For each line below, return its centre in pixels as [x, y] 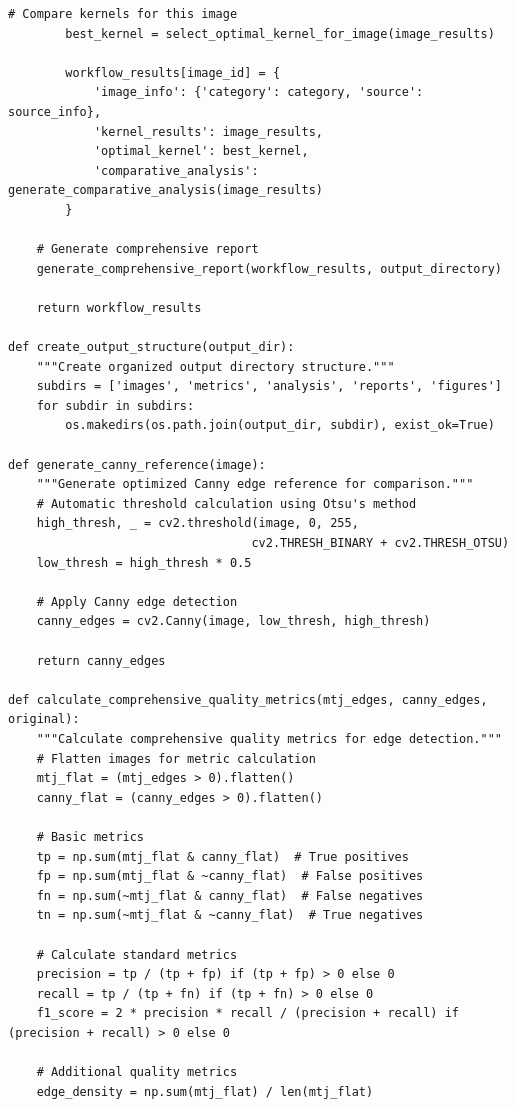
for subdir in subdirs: [115, 405]
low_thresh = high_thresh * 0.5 [144, 562]
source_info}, [55, 111]
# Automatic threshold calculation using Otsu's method [226, 503]
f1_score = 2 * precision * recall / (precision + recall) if [248, 1013]
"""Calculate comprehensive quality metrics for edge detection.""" [269, 738]
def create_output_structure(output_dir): [151, 347]
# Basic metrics [90, 836]
